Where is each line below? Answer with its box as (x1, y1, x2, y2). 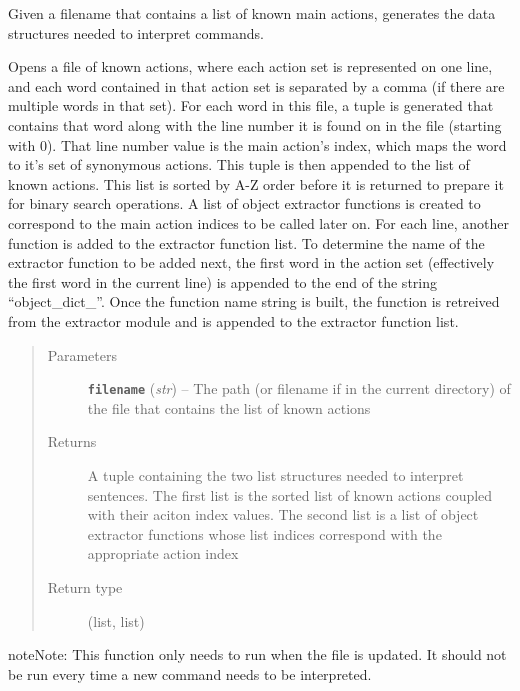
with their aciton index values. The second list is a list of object (87, 504, 479, 525)
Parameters (47, 344, 117, 365)
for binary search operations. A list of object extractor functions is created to (8, 193, 481, 214)
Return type (47, 576, 123, 597)
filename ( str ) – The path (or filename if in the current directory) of (87, 378, 511, 399)
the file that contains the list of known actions (87, 397, 371, 418)
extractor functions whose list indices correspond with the (87, 523, 442, 544)
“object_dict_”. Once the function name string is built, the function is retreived (8, 291, 500, 312)
